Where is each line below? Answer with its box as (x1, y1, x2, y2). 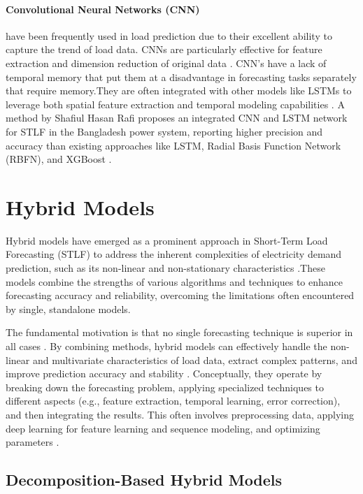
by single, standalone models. (6, 301, 131, 316)
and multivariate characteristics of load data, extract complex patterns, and (32, 352, 357, 367)
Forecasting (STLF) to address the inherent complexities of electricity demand (6, 247, 342, 261)
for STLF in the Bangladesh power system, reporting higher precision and (6, 124, 323, 138)
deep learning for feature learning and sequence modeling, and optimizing (6, 421, 320, 435)
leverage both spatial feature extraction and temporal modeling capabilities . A (6, 96, 345, 111)
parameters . (6, 435, 59, 449)
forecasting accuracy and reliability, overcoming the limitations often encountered (6, 288, 355, 303)
